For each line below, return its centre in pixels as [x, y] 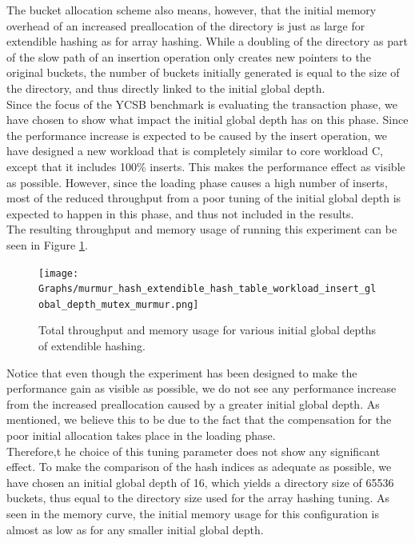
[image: [59, 273]
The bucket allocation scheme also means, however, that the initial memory [192, 10]
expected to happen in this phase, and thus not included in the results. [180, 213]
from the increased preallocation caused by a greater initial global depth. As [193, 403]
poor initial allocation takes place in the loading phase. [141, 435]
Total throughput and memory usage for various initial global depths [207, 330]
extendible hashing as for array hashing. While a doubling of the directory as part [207, 41]
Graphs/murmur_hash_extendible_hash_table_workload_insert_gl [207, 289]
